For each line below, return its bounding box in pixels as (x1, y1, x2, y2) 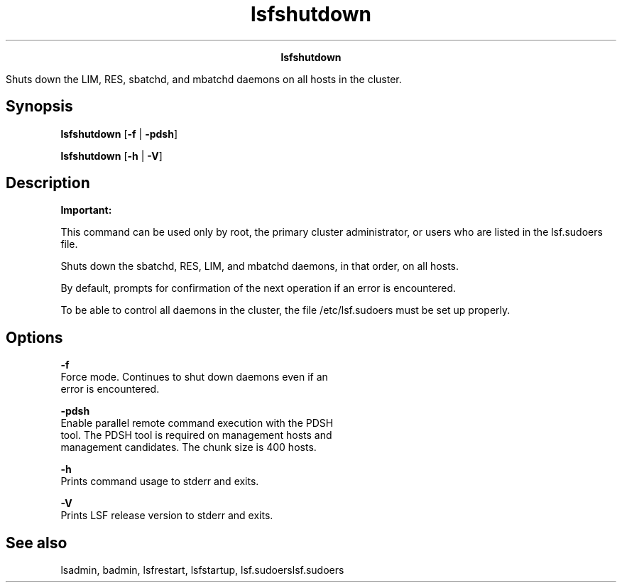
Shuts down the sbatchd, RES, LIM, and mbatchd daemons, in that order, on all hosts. (60, 260, 459, 273)
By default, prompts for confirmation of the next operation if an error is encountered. (60, 282, 456, 295)
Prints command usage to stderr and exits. (60, 475, 259, 488)
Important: (60, 204, 112, 217)
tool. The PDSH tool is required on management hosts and (60, 429, 332, 442)
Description (6, 174, 90, 192)
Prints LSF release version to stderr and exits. (60, 509, 273, 522)
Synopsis (6, 97, 73, 116)
